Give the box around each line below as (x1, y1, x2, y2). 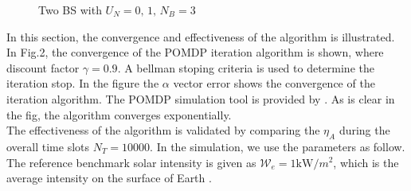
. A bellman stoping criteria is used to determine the (117, 59, 374, 76)
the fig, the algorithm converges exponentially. (6, 106, 232, 123)
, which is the (333, 154, 399, 170)
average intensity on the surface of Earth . (6, 170, 212, 186)
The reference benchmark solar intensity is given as (6, 154, 256, 170)
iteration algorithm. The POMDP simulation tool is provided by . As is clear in (6, 90, 395, 107)
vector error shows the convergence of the (173, 75, 375, 92)
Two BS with (38, 2, 102, 18)
